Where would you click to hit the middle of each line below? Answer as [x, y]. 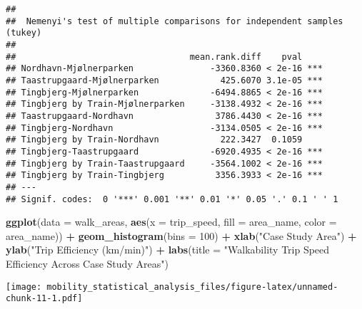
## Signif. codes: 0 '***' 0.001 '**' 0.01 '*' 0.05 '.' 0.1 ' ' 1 [172, 199]
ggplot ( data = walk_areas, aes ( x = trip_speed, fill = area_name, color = [171, 222]
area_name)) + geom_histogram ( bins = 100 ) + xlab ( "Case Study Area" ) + [181, 235]
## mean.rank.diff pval [154, 57]
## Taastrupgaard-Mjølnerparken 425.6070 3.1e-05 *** [164, 80]
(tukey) [24, 33]
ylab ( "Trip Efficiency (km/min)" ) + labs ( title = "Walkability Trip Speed [168, 250]
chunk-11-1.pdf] [44, 299]
